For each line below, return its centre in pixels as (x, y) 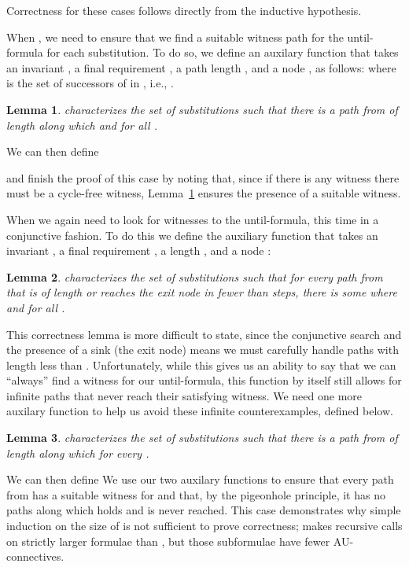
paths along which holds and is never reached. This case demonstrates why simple (204, 510)
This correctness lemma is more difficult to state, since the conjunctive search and (204, 334)
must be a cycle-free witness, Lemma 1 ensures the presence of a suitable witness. (204, 193)
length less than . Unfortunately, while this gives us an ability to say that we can (201, 364)
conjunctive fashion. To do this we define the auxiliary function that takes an (192, 235)
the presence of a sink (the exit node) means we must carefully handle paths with (203, 350)
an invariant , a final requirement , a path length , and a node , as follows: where (201, 67)
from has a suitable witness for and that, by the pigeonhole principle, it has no (196, 494)
